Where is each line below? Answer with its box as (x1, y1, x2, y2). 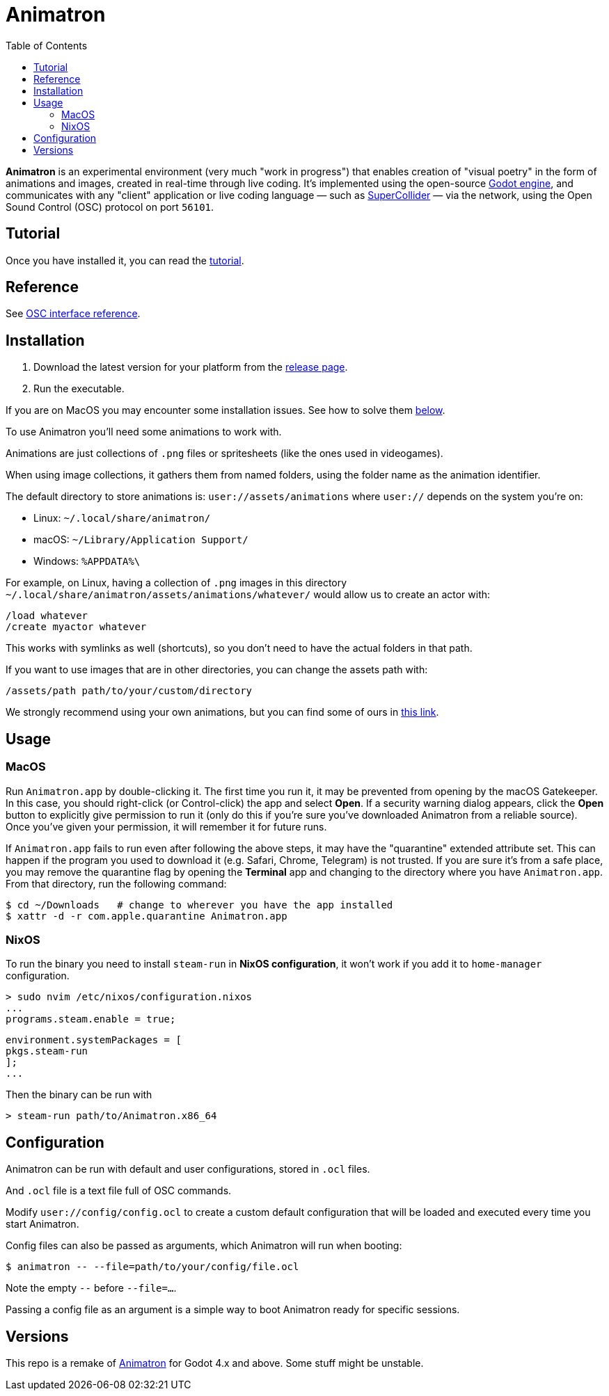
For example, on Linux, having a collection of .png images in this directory (6, 577, 347, 589)
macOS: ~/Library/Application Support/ (33, 533, 248, 546)
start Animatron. (6, 1218, 79, 1230)
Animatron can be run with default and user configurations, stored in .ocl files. (6, 1163, 370, 1176)
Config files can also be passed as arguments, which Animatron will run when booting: (6, 1239, 402, 1252)
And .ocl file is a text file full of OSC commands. (6, 1185, 232, 1197)
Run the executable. (33, 383, 125, 395)
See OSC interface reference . (6, 307, 141, 320)
